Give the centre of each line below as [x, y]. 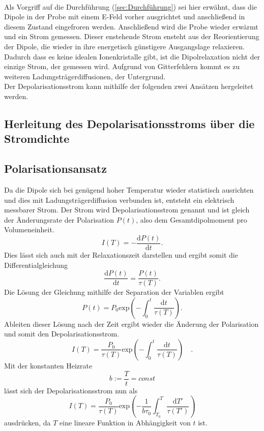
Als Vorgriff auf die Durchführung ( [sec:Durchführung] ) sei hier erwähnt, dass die [130, 6]
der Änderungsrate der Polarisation [59, 219]
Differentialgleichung [36, 265]
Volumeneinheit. [29, 229]
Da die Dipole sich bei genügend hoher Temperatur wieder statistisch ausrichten [129, 189]
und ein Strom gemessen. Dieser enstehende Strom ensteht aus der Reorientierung [132, 36]
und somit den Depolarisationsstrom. [62, 334]
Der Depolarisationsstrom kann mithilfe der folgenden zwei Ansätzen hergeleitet [129, 86]
